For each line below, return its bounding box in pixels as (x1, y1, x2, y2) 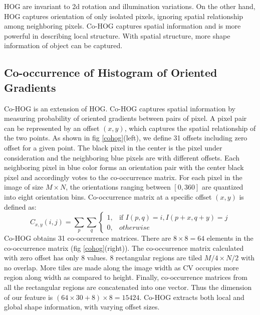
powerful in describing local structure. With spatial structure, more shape (4, 30, 230, 41)
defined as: (4, 201, 37, 212)
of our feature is (4, 291, 53, 302)
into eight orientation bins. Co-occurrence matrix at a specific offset (4, 191, 212, 202)
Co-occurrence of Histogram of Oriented (4, 65, 217, 80)
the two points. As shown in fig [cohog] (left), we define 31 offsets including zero (4, 132, 247, 143)
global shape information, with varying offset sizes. (4, 301, 160, 312)
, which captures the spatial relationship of (124, 122, 256, 133)
